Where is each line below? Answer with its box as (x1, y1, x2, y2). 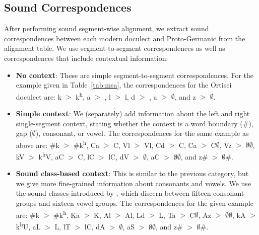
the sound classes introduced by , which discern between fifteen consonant (16, 188, 244, 198)
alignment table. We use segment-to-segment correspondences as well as (4, 43, 225, 53)
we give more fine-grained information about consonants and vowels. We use (16, 178, 251, 188)
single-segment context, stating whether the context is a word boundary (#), (16, 118, 253, 128)
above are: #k (16, 139, 59, 150)
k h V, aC (38, 150, 64, 162)
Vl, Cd (144, 139, 165, 150)
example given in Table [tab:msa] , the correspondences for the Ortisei (16, 80, 232, 90)
